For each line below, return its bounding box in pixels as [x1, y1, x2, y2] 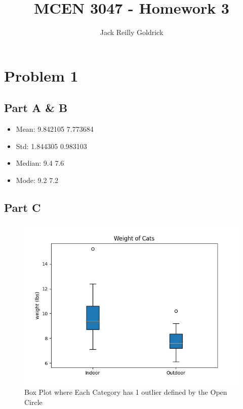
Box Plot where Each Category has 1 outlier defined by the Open [24, 387, 227, 397]
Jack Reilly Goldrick [100, 27, 164, 38]
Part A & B [4, 100, 68, 116]
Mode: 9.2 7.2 [16, 174, 59, 185]
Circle [24, 396, 43, 407]
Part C [4, 199, 41, 215]
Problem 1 [4, 65, 78, 86]
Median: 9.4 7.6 [16, 158, 64, 168]
